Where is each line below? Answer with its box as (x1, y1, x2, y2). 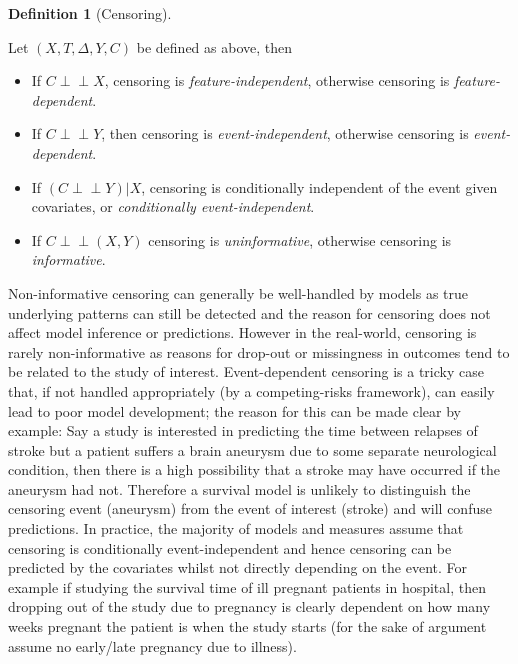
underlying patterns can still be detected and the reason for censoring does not (8, 302, 491, 323)
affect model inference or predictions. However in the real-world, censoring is (8, 322, 477, 343)
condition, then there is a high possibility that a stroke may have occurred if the (8, 459, 501, 480)
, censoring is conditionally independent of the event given (141, 176, 498, 197)
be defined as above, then (136, 36, 293, 57)
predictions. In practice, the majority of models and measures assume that (8, 518, 464, 539)
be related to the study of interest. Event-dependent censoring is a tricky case (8, 361, 484, 382)
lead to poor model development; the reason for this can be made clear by (8, 400, 461, 421)
